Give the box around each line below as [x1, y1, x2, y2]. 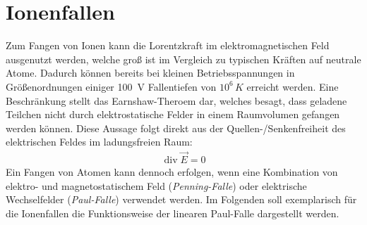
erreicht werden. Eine [246, 79, 339, 94]
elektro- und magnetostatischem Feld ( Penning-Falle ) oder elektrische [6, 178, 307, 193]
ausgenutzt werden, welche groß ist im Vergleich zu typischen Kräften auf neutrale [6, 51, 361, 66]
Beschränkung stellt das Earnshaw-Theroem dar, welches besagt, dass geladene [6, 93, 347, 108]
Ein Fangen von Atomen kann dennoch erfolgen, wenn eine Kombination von [6, 165, 338, 179]
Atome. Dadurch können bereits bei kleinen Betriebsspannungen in [6, 65, 295, 80]
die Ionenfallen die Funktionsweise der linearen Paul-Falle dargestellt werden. [6, 205, 339, 220]
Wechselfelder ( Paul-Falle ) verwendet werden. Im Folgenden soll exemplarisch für [6, 192, 357, 207]
